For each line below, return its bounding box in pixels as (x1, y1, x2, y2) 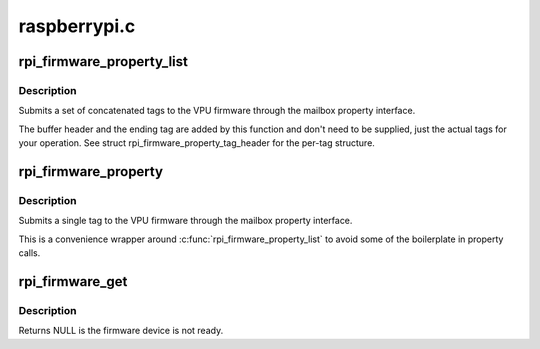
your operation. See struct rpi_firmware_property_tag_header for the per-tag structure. (18, 137, 375, 149)
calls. (18, 247, 41, 259)
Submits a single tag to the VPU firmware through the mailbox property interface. (18, 215, 353, 227)
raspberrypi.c (18, 15, 136, 37)
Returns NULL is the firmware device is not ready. (18, 325, 224, 337)
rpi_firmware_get (18, 273, 128, 290)
